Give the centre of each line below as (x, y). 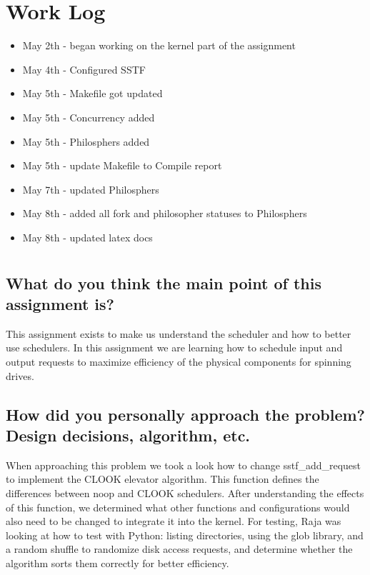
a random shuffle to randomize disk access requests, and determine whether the (179, 549)
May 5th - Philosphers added (86, 141)
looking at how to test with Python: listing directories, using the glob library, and (185, 535)
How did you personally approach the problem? (185, 414)
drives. (20, 375)
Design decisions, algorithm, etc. (128, 435)
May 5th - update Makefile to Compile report (122, 165)
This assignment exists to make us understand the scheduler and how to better (179, 333)
